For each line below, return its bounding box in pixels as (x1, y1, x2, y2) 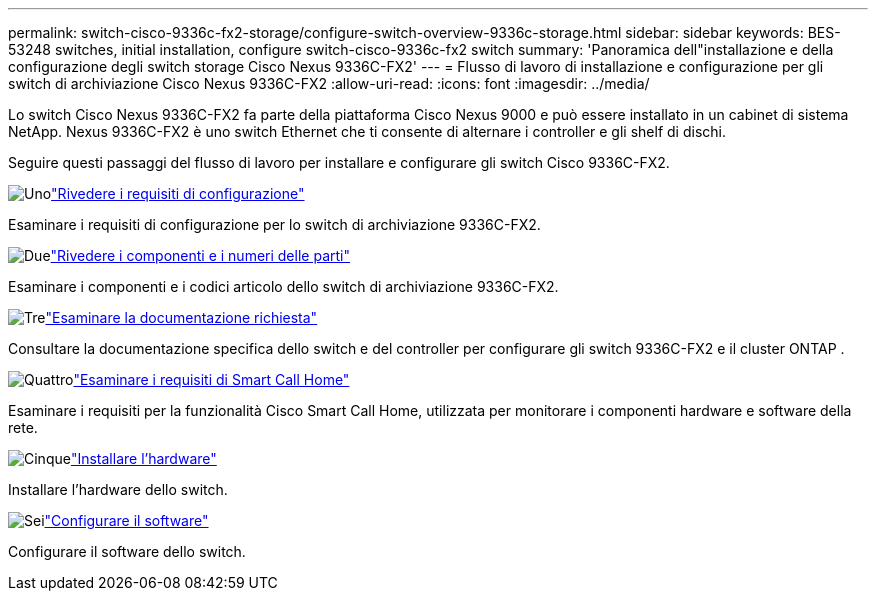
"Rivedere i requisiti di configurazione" (51, 185, 305, 202)
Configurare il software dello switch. (8, 543, 246, 560)
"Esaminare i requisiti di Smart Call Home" (73, 371, 350, 388)
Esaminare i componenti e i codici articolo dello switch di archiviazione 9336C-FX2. (8, 278, 559, 295)
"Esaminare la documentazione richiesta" (45, 309, 318, 326)
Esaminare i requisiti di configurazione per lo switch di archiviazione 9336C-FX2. (8, 216, 541, 233)
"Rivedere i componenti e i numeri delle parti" (50, 247, 350, 264)
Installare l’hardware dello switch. (8, 481, 228, 498)
